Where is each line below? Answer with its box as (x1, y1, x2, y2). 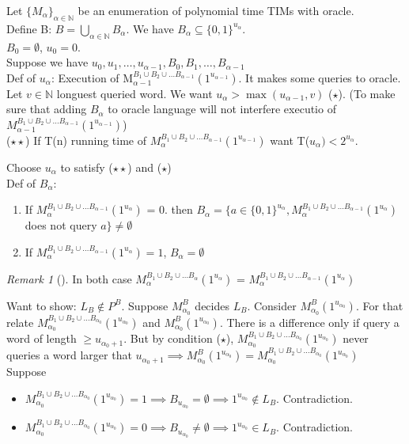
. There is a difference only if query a (219, 313, 400, 330)
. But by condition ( (123, 330, 221, 347)
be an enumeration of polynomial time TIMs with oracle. (78, 2, 354, 18)
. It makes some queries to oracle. (238, 69, 401, 85)
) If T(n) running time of (25, 131, 147, 148)
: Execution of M (51, 69, 134, 85)
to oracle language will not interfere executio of (108, 101, 336, 117)
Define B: (6, 20, 52, 36)
